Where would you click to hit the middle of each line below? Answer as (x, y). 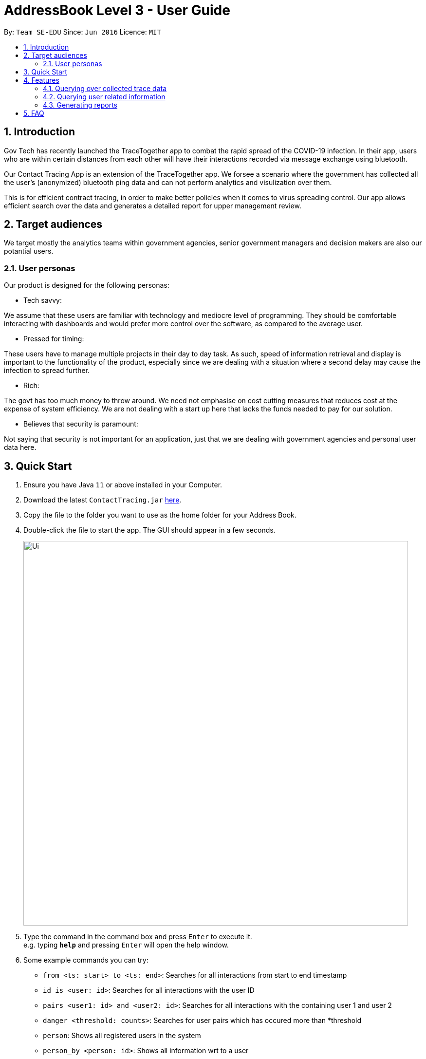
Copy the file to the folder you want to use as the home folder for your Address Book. (160, 515)
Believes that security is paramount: (81, 424)
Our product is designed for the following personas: (87, 285)
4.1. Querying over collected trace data (105, 88)
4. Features (41, 80)
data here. (20, 447)
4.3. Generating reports (80, 105)
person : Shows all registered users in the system (122, 1036)
